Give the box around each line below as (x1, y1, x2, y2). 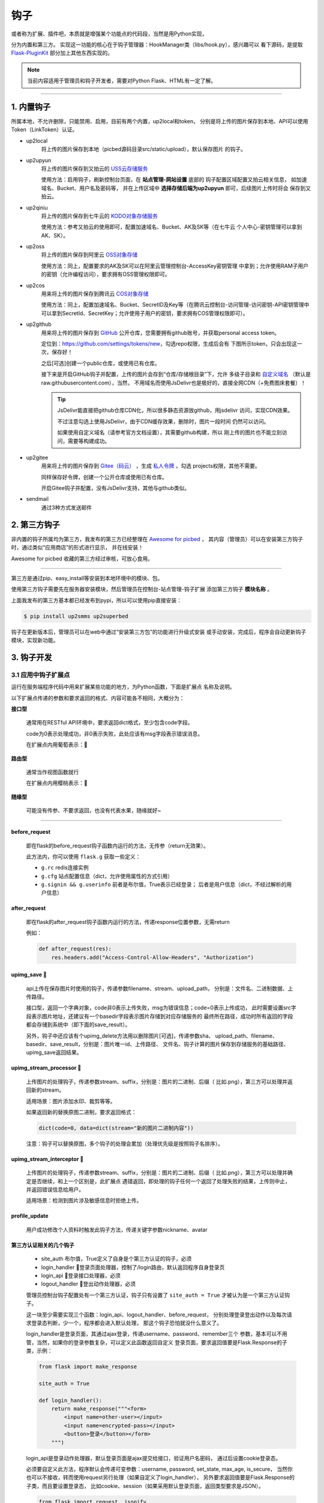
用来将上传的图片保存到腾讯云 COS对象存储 (41, 290, 149, 298)
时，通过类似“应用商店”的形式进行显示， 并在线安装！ (11, 544, 144, 551)
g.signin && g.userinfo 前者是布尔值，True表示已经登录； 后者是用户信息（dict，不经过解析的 (41, 881, 287, 888)
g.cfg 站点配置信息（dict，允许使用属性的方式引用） (41, 872, 173, 880)
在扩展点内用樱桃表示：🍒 (26, 779, 88, 787)
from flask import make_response (38, 1364, 137, 1370)
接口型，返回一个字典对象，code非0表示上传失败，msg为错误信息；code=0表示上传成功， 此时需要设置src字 (26, 1004, 296, 1011)
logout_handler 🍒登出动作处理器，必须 (41, 1281, 136, 1288)
